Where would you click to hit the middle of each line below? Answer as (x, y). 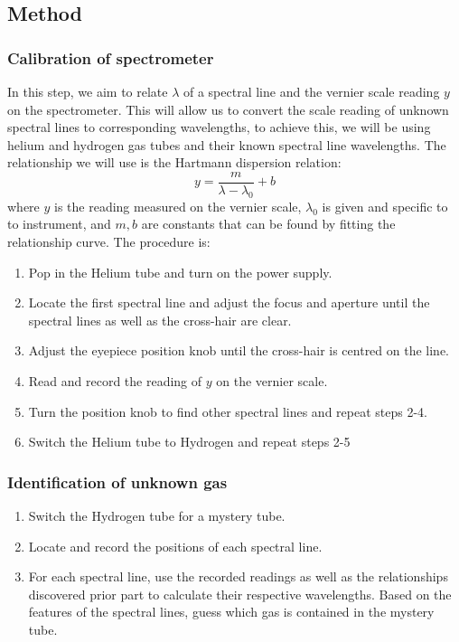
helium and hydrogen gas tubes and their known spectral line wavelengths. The (227, 144)
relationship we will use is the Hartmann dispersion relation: (174, 162)
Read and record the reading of (115, 380)
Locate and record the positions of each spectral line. (175, 546)
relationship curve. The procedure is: (109, 242)
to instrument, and (59, 224)
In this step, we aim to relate (88, 91)
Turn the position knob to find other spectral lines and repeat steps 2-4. (228, 411)
